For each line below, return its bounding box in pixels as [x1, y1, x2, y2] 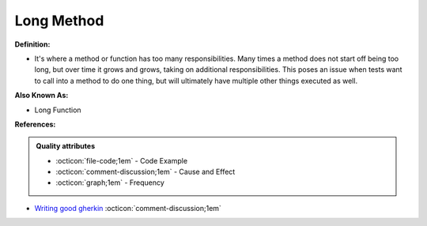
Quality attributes [36, 141, 95, 151]
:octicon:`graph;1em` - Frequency [55, 178, 165, 187]
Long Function [34, 105, 82, 115]
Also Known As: [14, 91, 69, 100]
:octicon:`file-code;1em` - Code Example [55, 156, 188, 165]
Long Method [14, 12, 104, 29]
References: [14, 119, 56, 129]
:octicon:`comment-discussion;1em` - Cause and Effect [55, 167, 236, 177]
